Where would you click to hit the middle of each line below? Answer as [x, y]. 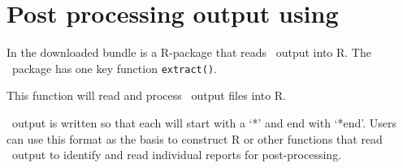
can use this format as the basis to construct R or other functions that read [195, 138]
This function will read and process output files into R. [146, 95]
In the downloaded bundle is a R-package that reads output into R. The [189, 52]
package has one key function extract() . [114, 68]
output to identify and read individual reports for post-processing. [177, 155]
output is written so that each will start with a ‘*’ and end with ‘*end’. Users [204, 122]
